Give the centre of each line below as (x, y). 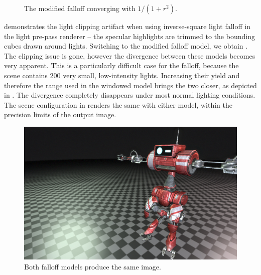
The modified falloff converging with (80, 8)
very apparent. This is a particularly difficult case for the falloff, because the (121, 65)
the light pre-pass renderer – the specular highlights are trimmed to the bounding (129, 36)
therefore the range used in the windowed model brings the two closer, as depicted (130, 85)
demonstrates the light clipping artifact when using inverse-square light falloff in (127, 26)
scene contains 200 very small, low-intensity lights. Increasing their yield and (122, 75)
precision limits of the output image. (60, 114)
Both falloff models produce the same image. (93, 266)
